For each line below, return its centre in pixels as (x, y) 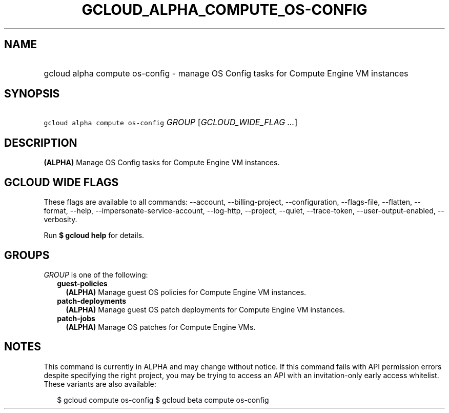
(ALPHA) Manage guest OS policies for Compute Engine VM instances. (186, 292)
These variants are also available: (100, 384)
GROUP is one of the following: (96, 274)
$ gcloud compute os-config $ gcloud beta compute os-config (163, 400)
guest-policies (82, 283)
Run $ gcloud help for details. (94, 235)
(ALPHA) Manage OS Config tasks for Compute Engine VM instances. (162, 163)
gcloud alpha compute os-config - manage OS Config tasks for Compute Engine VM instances (226, 73)
